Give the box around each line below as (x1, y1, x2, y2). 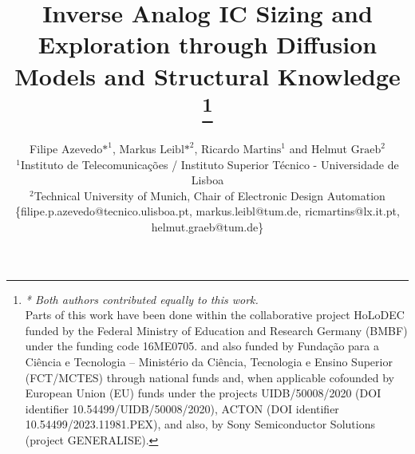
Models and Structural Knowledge (14, 59, 401, 92)
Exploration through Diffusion (38, 28, 377, 61)
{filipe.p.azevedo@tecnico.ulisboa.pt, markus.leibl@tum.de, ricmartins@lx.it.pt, (15, 203, 400, 219)
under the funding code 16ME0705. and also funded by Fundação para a (25, 338, 379, 354)
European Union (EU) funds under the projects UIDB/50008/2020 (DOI (25, 385, 381, 401)
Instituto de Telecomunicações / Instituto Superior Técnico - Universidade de (21, 156, 399, 172)
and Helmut (289, 140, 348, 157)
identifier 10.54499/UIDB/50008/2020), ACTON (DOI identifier (25, 400, 339, 416)
